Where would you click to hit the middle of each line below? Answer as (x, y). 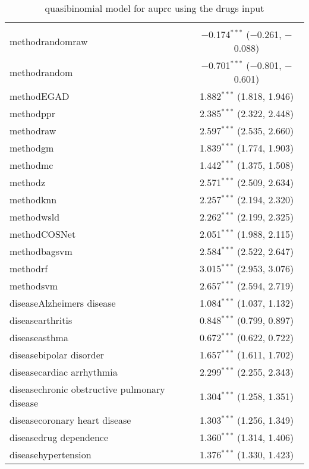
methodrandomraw (49, 41)
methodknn (33, 199)
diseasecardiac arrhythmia (64, 372)
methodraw (33, 130)
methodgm (32, 148)
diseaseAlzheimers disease (63, 303)
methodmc (31, 165)
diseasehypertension (51, 454)
